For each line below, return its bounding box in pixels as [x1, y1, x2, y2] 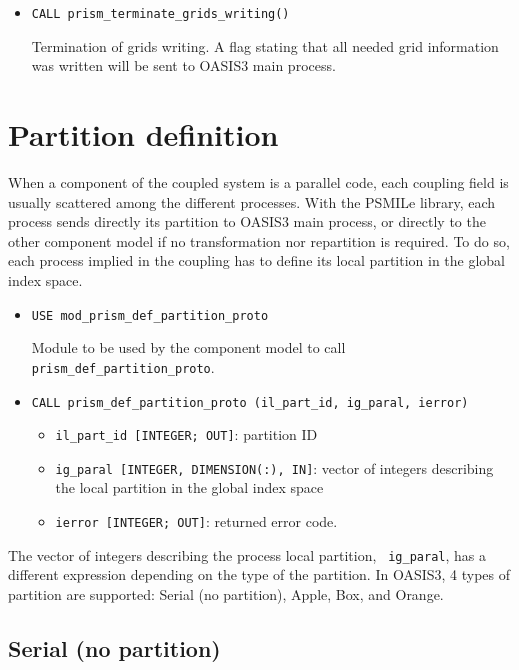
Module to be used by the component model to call [31, 337, 346, 358]
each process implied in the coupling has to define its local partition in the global [8, 250, 506, 271]
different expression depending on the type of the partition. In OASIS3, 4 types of [8, 564, 511, 585]
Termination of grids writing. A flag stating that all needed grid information [31, 35, 499, 56]
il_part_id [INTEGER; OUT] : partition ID [55, 424, 318, 445]
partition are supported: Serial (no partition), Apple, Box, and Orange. [8, 583, 444, 604]
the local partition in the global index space [55, 477, 324, 498]
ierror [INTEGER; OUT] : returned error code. [55, 511, 338, 532]
